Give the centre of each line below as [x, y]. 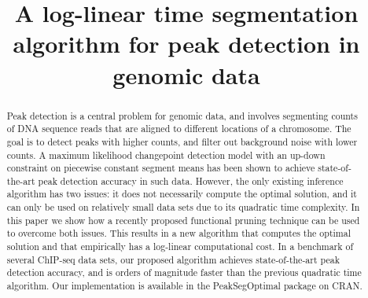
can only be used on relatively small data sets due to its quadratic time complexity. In [183, 207]
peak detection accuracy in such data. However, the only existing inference [191, 180]
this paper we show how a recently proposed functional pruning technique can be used [183, 220]
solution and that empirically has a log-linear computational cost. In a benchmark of [180, 246]
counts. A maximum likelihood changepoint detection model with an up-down [166, 155]
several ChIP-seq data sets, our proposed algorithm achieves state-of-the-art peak [173, 259]
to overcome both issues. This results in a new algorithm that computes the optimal [178, 233]
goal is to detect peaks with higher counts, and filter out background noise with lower [182, 141]
